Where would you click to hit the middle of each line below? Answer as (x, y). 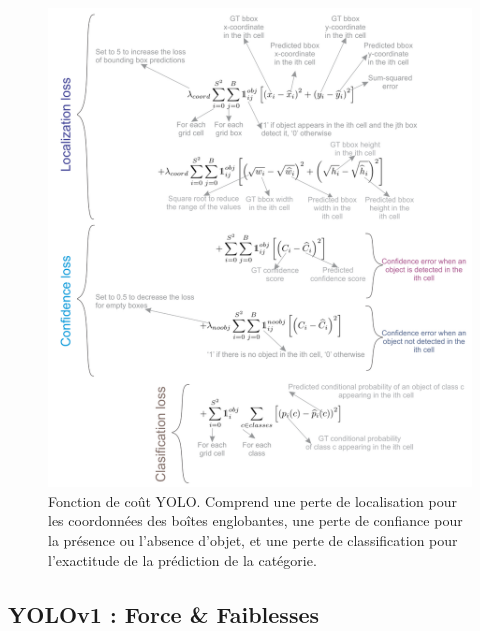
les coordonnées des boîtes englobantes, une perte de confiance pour (255, 520)
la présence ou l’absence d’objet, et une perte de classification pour (253, 540)
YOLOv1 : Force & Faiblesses (164, 613)
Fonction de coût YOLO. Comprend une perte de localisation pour (252, 500)
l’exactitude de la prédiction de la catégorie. (182, 559)
